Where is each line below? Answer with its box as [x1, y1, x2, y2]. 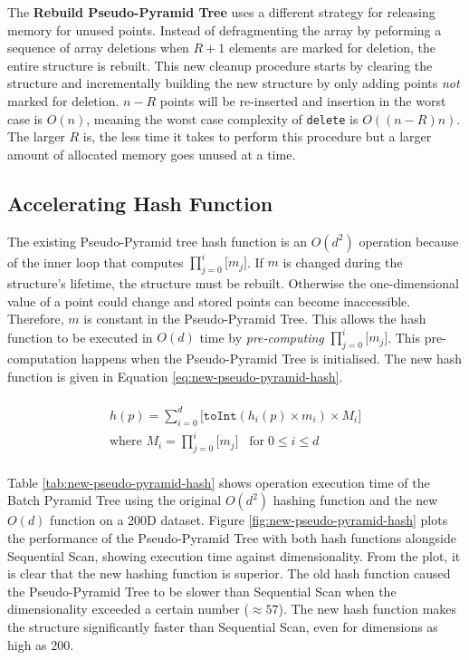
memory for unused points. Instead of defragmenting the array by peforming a [7, 20, 442, 39]
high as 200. [7, 635, 74, 654]
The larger [7, 127, 65, 146]
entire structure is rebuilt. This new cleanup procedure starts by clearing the [7, 55, 433, 74]
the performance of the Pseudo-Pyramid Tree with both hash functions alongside [7, 529, 456, 548]
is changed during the [282, 252, 403, 271]
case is [7, 109, 43, 128]
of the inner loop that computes [7, 252, 184, 271]
